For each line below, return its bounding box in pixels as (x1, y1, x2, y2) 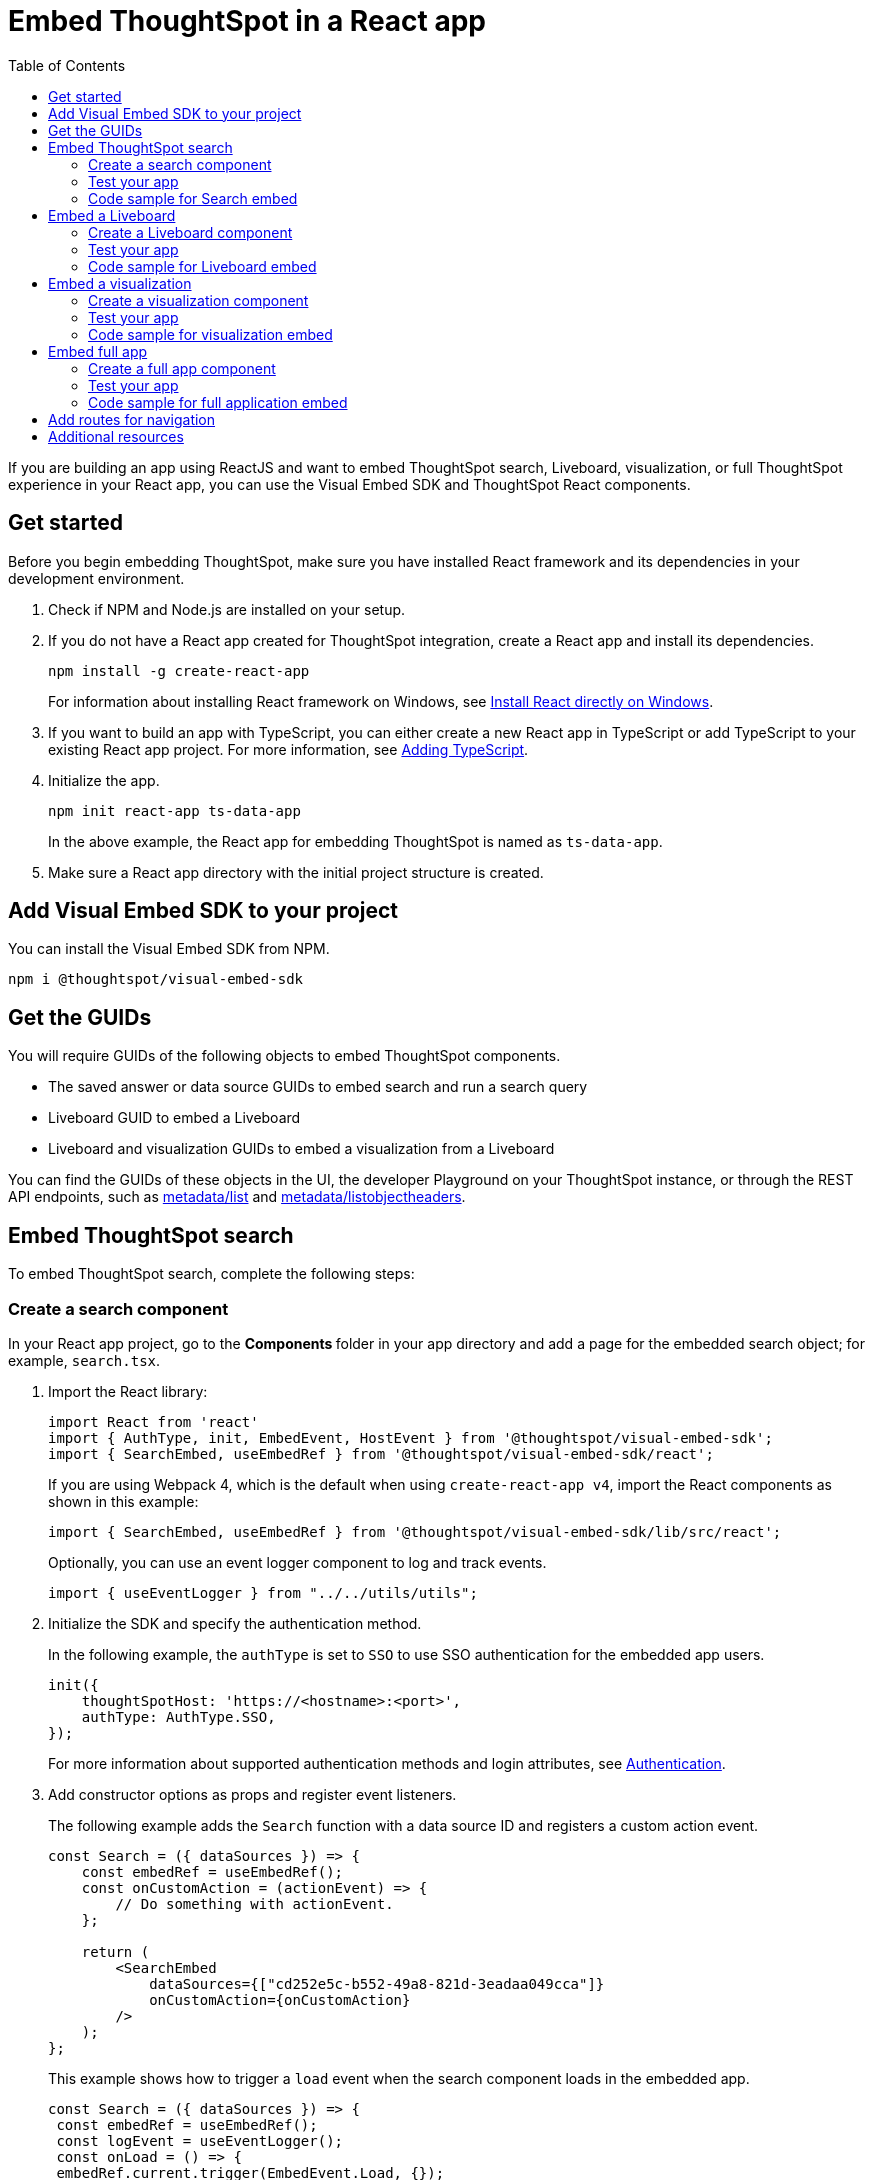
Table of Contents (8, 56, 126, 74)
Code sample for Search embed (88, 189, 298, 207)
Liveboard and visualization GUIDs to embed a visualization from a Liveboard (48, 1140, 555, 1158)
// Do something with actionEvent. (115, 1895, 394, 1912)
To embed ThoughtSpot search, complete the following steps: (8, 1265, 415, 1283)
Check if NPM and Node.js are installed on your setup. (48, 600, 406, 618)
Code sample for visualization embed (88, 325, 333, 343)
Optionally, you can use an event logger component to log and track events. (48, 1553, 547, 1571)
